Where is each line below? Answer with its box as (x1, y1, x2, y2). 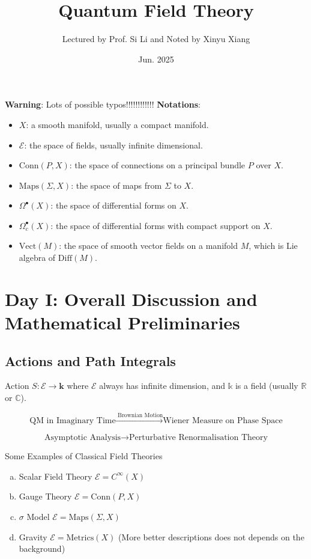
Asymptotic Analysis (44, 433, 121, 442)
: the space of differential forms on (50, 199, 177, 212)
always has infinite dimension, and (99, 379, 226, 392)
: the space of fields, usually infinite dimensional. (24, 138, 203, 151)
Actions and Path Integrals (5, 351, 176, 370)
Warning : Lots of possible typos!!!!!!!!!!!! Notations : (5, 98, 201, 111)
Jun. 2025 (138, 52, 174, 65)
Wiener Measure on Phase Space (163, 417, 283, 426)
